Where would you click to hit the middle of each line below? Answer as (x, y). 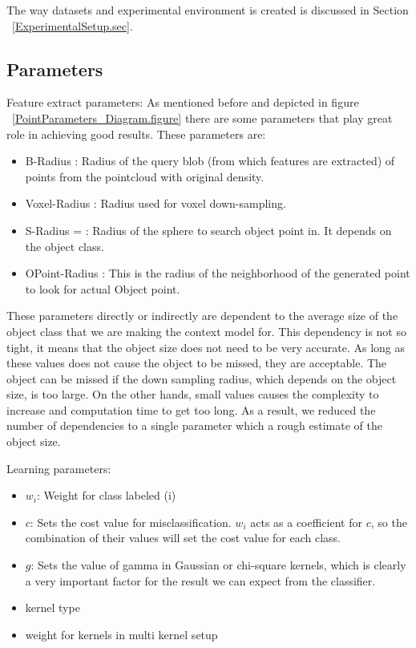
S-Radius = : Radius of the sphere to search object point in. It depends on (208, 230)
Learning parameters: (59, 468)
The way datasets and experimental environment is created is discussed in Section (208, 10)
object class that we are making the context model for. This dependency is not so (206, 331)
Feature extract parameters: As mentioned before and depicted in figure (183, 102)
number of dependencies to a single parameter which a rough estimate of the (194, 425)
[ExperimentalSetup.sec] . (73, 25)
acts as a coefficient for (306, 522)
